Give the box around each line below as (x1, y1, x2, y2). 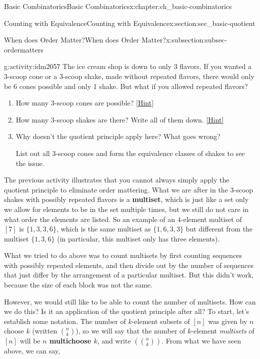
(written (32, 325, 57, 336)
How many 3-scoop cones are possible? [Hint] (15, 97, 154, 108)
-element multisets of (191, 325, 254, 336)
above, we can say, (4, 345, 60, 356)
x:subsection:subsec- (165, 34, 227, 45)
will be (19, 335, 40, 346)
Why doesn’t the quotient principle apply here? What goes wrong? (15, 131, 220, 141)
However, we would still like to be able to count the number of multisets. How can (4, 296, 256, 306)
